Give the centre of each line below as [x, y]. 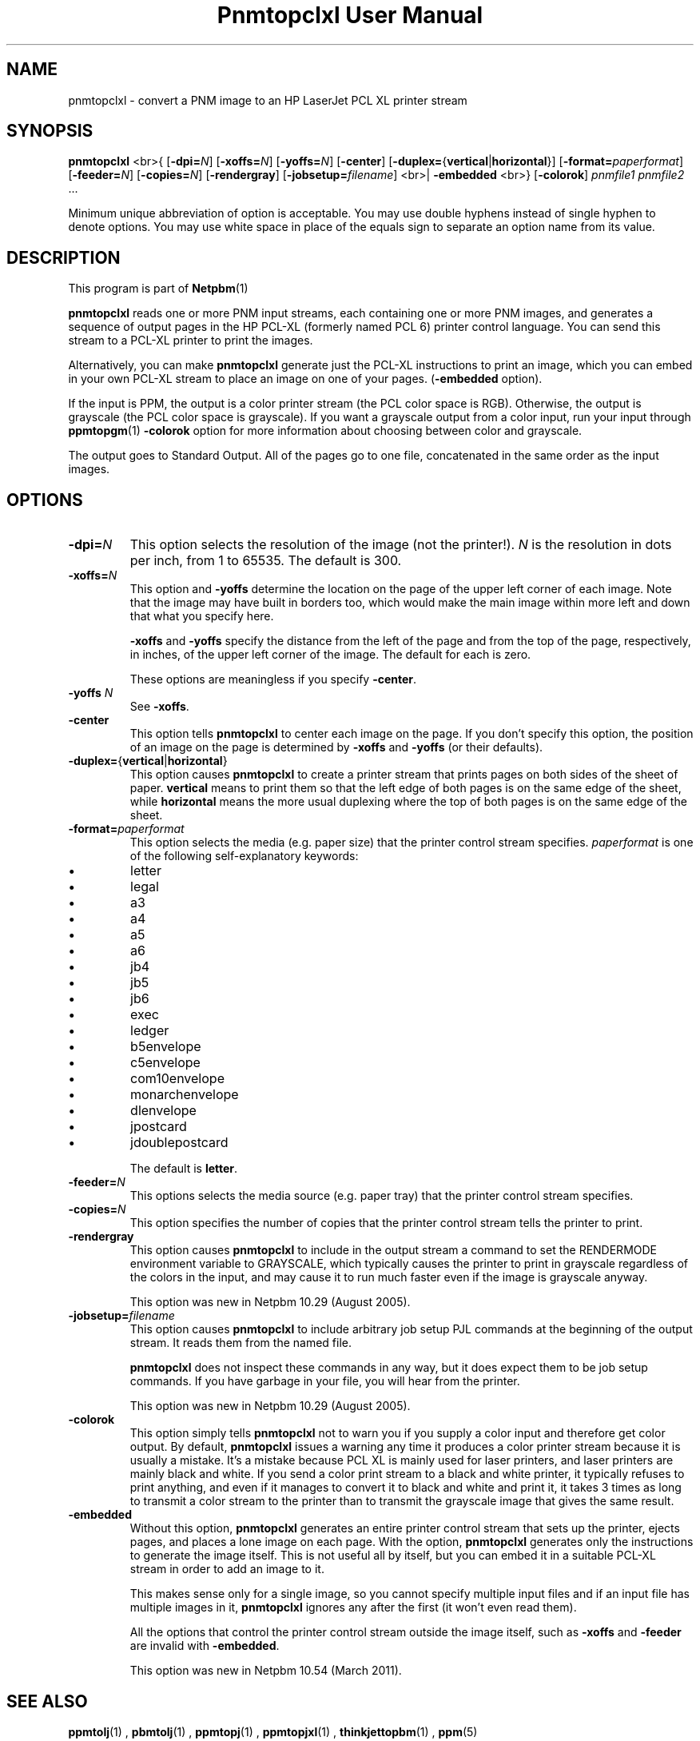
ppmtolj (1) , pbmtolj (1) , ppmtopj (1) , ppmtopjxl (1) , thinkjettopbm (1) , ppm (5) [273, 1731]
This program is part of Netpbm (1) [158, 289]
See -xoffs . [159, 707]
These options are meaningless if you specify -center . [273, 679]
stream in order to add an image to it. [227, 1569]
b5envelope [166, 1047]
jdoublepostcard [179, 1143]
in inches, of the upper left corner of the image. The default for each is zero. [330, 655]
